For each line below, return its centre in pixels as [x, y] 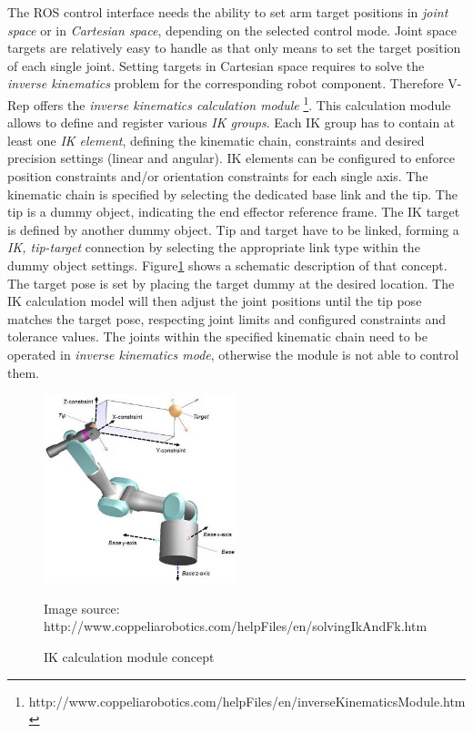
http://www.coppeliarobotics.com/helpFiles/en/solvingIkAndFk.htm [236, 626]
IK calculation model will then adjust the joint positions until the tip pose [215, 301]
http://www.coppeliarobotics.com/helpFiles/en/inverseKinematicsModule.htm [247, 701]
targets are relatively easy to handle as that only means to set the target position [234, 48]
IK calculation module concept [129, 657]
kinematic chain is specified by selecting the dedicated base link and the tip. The [232, 193]
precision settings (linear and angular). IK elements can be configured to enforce [231, 158]
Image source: [82, 608]
